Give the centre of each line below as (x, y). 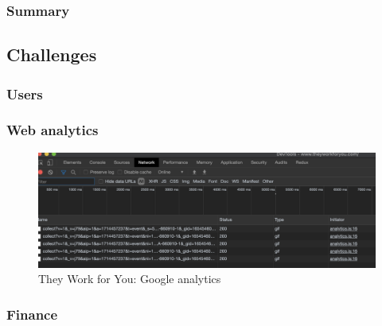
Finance (32, 314)
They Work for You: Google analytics (130, 279)
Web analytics (53, 130)
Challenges (52, 54)
